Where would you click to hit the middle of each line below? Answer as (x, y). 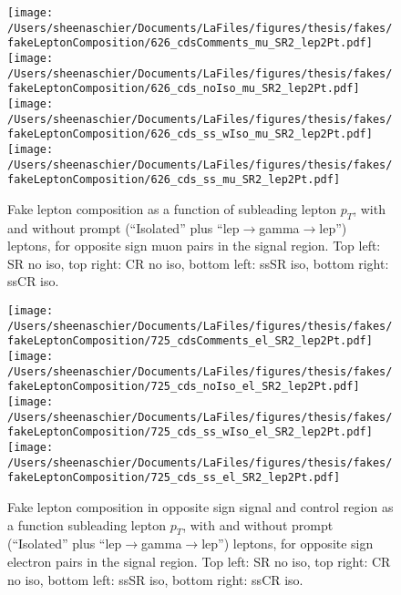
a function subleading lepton (87, 524)
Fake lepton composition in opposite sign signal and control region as (200, 506)
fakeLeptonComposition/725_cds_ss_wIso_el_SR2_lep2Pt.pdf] (190, 432)
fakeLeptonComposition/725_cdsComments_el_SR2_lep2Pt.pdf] (190, 341)
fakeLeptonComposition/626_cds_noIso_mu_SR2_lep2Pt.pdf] (184, 89)
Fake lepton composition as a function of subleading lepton (172, 208)
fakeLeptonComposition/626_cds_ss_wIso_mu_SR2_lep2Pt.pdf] (190, 134)
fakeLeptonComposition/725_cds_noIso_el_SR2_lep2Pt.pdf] (184, 387)
